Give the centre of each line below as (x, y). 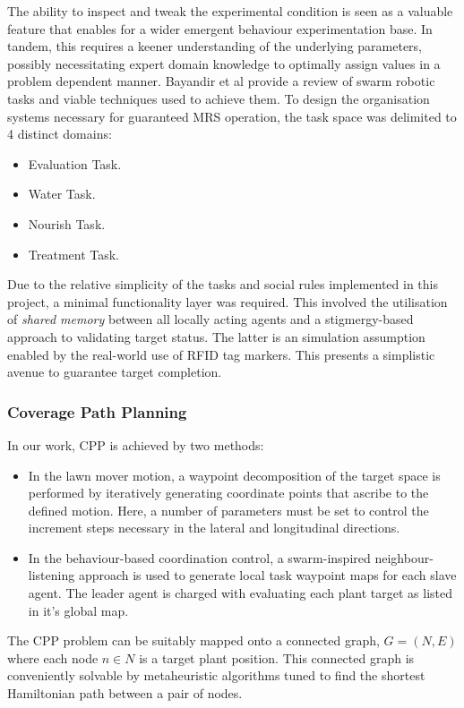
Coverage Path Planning (97, 411)
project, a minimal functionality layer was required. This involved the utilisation (228, 301)
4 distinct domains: (60, 134)
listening (52, 575)
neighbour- (404, 557)
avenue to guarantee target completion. (115, 372)
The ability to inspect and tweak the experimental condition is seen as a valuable (230, 11)
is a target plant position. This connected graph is (277, 657)
